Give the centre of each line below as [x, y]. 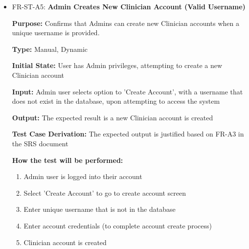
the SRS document [40, 143]
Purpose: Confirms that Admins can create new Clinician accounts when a [126, 23]
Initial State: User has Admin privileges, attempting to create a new [117, 65]
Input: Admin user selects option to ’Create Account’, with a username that [127, 91]
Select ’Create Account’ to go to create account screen [105, 192]
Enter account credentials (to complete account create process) [118, 225]
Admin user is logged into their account [83, 176]
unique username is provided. [56, 33]
